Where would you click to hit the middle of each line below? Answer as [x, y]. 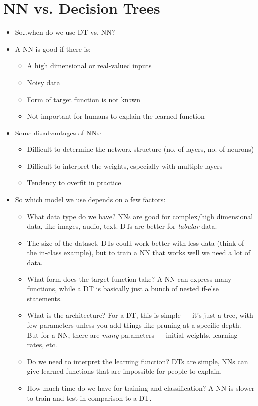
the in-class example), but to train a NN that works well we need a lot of [139, 252]
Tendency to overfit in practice [74, 183]
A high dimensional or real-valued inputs [89, 66]
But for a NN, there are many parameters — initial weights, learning [132, 335]
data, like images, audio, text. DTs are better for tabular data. [122, 226]
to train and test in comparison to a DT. [89, 397]
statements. [45, 298]
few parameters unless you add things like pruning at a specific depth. [134, 325]
